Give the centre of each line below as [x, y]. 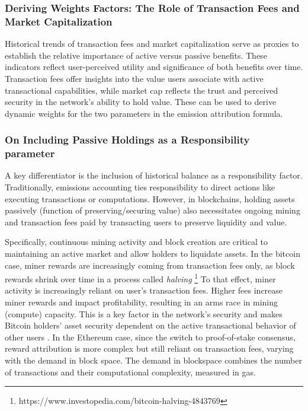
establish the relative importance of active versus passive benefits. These [136, 55]
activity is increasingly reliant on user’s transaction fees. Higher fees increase [144, 290]
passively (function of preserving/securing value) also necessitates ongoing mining [153, 210]
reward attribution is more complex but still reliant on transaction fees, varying [149, 348]
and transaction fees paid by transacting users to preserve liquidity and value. [146, 222]
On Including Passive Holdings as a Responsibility [127, 140]
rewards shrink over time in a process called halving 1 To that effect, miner [140, 278]
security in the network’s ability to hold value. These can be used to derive [141, 102]
